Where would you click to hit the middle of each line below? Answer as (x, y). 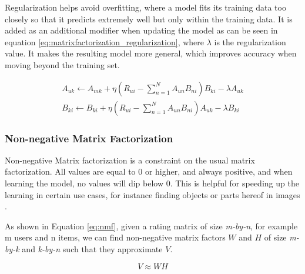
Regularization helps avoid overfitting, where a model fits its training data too (145, 7)
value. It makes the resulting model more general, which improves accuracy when (151, 53)
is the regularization (250, 41)
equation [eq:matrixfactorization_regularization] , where (104, 41)
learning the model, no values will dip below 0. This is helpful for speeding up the (152, 183)
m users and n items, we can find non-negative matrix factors (115, 237)
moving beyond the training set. (62, 64)
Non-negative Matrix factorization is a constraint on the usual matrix (130, 160)
